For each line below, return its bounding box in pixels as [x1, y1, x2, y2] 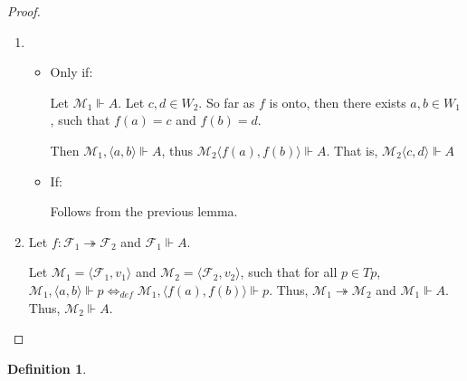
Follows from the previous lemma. [50, 202, 238, 221]
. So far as [198, 92, 255, 111]
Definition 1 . [7, 358, 87, 377]
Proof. [7, 2, 41, 20]
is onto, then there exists [269, 92, 406, 111]
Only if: [50, 62, 93, 81]
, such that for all [240, 262, 338, 281]
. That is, [326, 140, 378, 159]
